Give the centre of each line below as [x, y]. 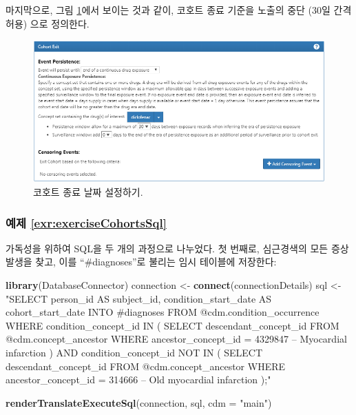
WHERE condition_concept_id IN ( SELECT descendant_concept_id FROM [172, 325]
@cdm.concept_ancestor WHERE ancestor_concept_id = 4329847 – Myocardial [176, 339]
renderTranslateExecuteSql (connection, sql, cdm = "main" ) [139, 402]
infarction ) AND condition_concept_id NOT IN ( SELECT [134, 353]
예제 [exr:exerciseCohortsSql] [86, 222]
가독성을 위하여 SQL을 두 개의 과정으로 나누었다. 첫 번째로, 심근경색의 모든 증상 [177, 248]
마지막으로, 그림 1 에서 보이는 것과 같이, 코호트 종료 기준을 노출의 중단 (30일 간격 [179, 10]
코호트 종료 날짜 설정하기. [88, 192]
